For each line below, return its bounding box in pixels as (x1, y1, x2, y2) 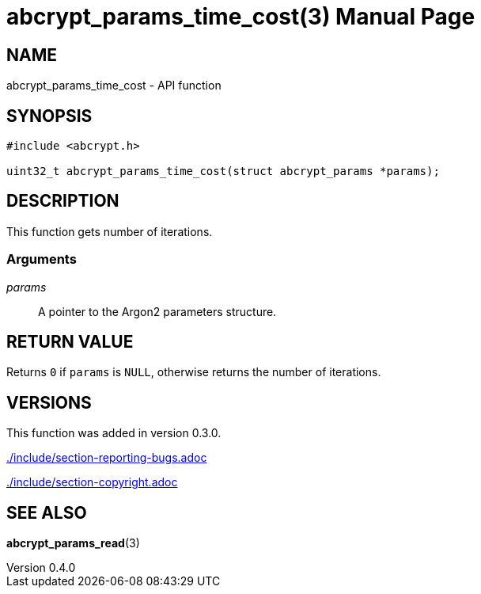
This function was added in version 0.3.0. (6, 426, 222, 440)
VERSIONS (6, 392, 92, 413)
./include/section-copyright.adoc (6, 475, 178, 489)
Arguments (6, 251, 77, 268)
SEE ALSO (6, 502, 87, 523)
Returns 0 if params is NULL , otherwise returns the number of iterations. (6, 365, 381, 379)
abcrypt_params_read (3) (6, 536, 140, 550)
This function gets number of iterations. (6, 224, 213, 238)
